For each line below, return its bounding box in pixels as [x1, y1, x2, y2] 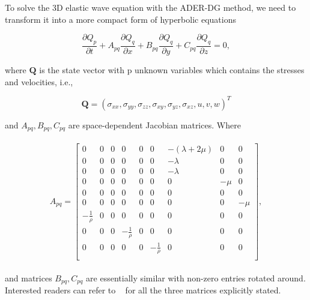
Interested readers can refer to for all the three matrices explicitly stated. [5, 284, 281, 296]
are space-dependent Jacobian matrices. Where [68, 118, 241, 131]
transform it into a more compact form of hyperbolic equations [5, 13, 236, 25]
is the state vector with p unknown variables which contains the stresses [39, 64, 305, 76]
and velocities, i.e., [5, 75, 73, 88]
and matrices [5, 271, 52, 284]
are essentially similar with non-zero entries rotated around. [86, 271, 306, 284]
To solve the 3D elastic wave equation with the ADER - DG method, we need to [5, 1, 296, 13]
